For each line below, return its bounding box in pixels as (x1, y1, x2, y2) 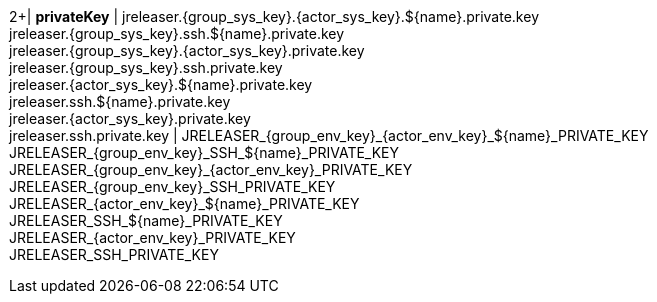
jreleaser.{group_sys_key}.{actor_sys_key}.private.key (9, 42, 365, 59)
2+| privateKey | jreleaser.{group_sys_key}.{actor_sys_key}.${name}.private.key (9, 8, 539, 25)
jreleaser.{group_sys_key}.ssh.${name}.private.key (9, 25, 345, 42)
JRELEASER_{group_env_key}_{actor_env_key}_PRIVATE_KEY (9, 161, 413, 178)
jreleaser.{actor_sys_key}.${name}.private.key (9, 76, 313, 93)
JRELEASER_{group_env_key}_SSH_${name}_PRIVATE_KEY (9, 144, 400, 161)
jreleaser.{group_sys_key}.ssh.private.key (9, 59, 283, 76)
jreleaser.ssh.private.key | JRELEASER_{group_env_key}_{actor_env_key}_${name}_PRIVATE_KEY (9, 127, 649, 144)
